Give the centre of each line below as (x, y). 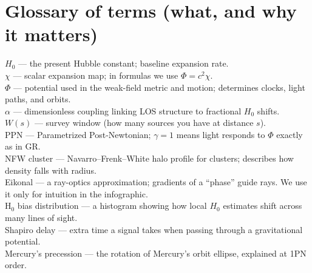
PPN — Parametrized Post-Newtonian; (78, 134)
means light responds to (221, 134)
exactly (290, 134)
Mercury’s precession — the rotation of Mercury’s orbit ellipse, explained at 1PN (156, 253)
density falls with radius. (51, 170)
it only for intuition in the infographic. (76, 193)
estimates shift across (263, 206)
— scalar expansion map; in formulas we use (96, 75)
